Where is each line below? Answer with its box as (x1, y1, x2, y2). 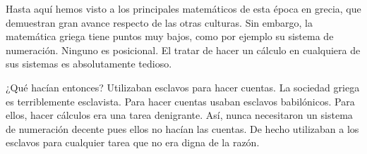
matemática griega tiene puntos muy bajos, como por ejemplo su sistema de (6, 29, 334, 44)
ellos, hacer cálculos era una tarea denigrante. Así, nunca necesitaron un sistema (6, 108, 353, 122)
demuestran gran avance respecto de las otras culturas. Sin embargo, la (6, 15, 313, 30)
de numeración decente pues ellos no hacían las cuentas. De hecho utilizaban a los (6, 121, 359, 136)
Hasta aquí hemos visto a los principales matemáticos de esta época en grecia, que (6, 1, 361, 15)
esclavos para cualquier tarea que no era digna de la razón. (6, 135, 260, 150)
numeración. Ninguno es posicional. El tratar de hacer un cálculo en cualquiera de (6, 42, 361, 57)
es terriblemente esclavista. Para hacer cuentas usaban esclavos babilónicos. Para (6, 94, 355, 108)
